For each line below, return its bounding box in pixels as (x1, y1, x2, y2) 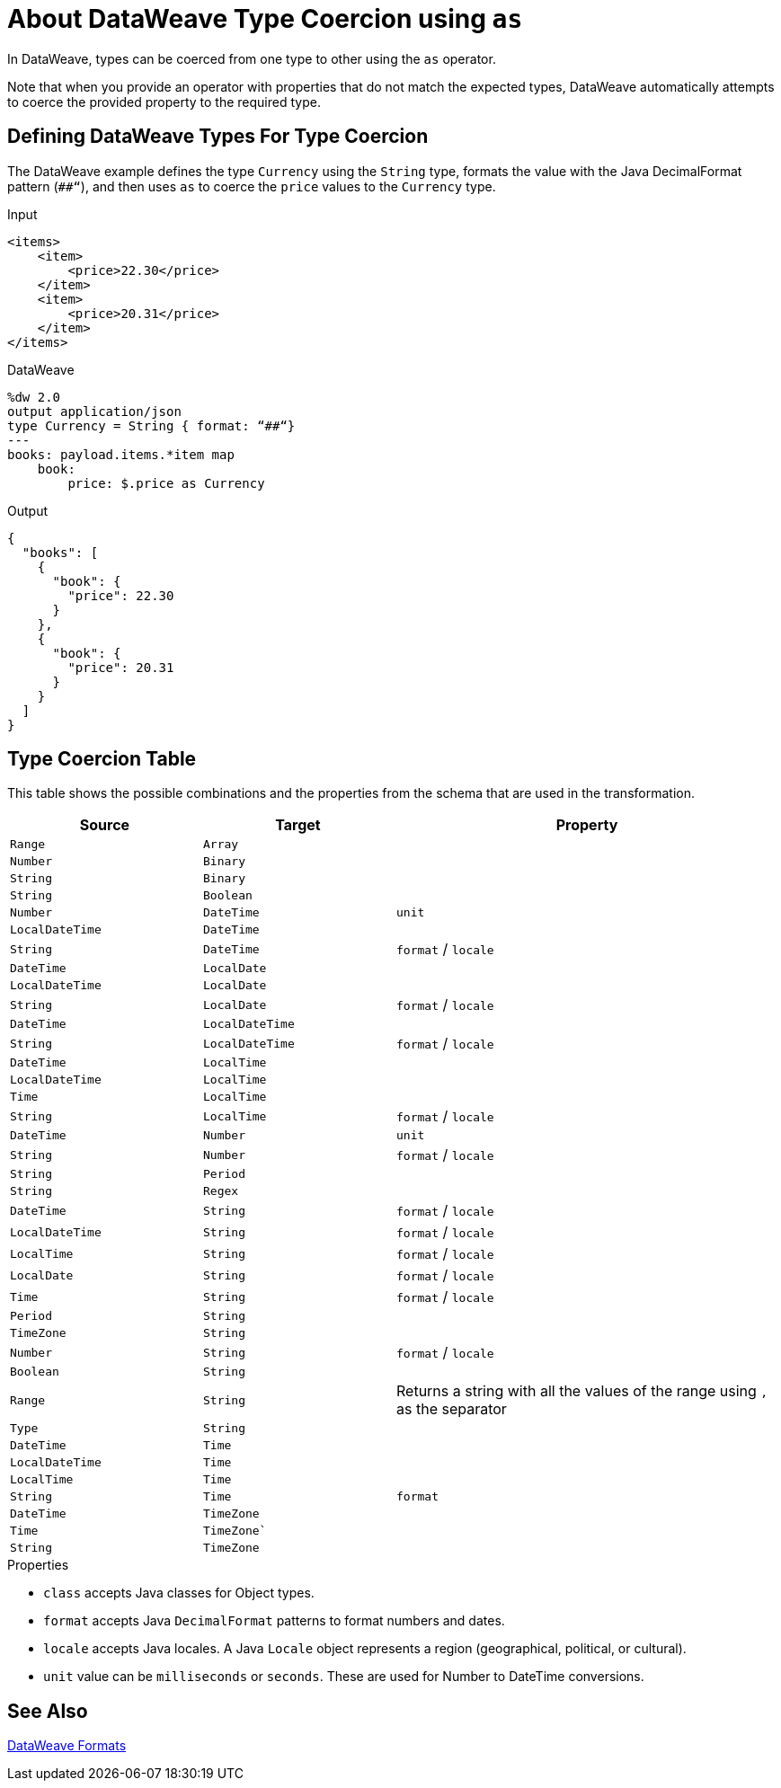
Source (79, 816, 130, 835)
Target (275, 816, 321, 835)
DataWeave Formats (7, 1738, 127, 1754)
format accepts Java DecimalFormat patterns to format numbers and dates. (43, 1613, 505, 1629)
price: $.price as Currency (67, 475, 265, 491)
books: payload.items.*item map (7, 447, 235, 462)
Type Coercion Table (7, 748, 197, 771)
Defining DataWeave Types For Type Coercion (7, 125, 429, 148)
